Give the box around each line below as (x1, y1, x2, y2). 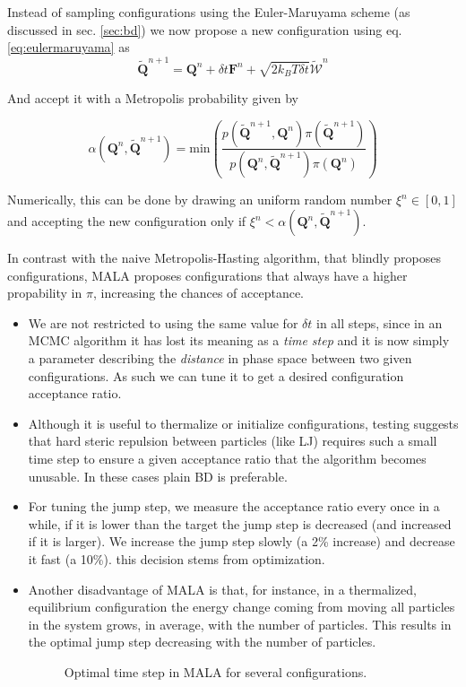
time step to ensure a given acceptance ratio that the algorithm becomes (28, 448, 427, 467)
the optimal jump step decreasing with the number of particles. (28, 632, 376, 651)
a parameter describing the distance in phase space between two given (28, 348, 412, 367)
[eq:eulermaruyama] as (7, 38, 130, 57)
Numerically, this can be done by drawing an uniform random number (7, 190, 393, 209)
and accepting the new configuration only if (7, 212, 246, 230)
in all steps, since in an (315, 313, 443, 332)
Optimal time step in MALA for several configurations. (64, 662, 367, 681)
